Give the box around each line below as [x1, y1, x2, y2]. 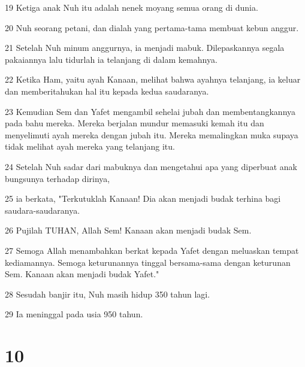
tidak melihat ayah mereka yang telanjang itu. [5, 140, 175, 153]
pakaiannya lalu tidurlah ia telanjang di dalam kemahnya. [5, 53, 218, 65]
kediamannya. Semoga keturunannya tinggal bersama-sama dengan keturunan [5, 256, 291, 268]
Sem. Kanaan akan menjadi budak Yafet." [5, 268, 159, 280]
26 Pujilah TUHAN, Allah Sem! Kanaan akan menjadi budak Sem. [5, 224, 252, 236]
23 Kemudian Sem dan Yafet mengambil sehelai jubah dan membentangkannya [5, 105, 296, 117]
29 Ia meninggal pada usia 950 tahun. [5, 308, 143, 320]
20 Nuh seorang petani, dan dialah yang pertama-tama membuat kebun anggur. [5, 21, 299, 34]
